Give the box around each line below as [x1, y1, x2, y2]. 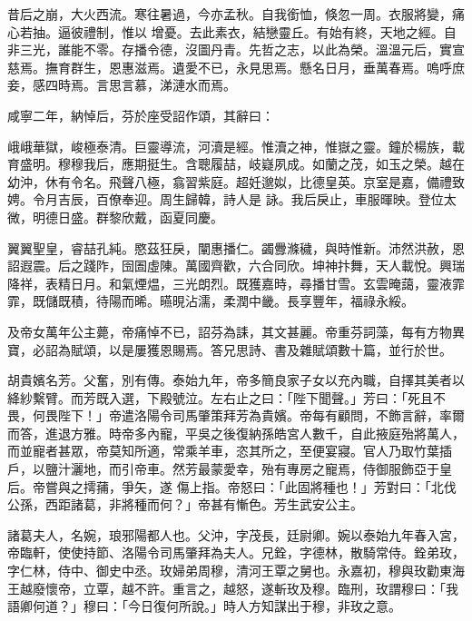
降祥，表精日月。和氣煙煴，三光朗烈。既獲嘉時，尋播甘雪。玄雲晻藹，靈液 [7, 273, 452, 292]
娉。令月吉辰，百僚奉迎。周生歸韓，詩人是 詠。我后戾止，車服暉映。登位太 [7, 190, 457, 209]
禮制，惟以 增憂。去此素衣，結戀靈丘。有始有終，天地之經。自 [83, 22, 457, 41]
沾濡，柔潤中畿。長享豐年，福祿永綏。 [184, 291, 414, 310]
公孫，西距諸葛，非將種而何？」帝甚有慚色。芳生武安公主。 [7, 495, 363, 514]
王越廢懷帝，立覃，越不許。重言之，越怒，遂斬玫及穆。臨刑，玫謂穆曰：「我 [7, 578, 458, 597]
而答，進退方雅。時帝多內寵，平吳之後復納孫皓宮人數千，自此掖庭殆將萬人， [7, 423, 465, 442]
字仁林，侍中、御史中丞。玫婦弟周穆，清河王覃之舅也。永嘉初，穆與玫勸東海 [7, 561, 465, 580]
